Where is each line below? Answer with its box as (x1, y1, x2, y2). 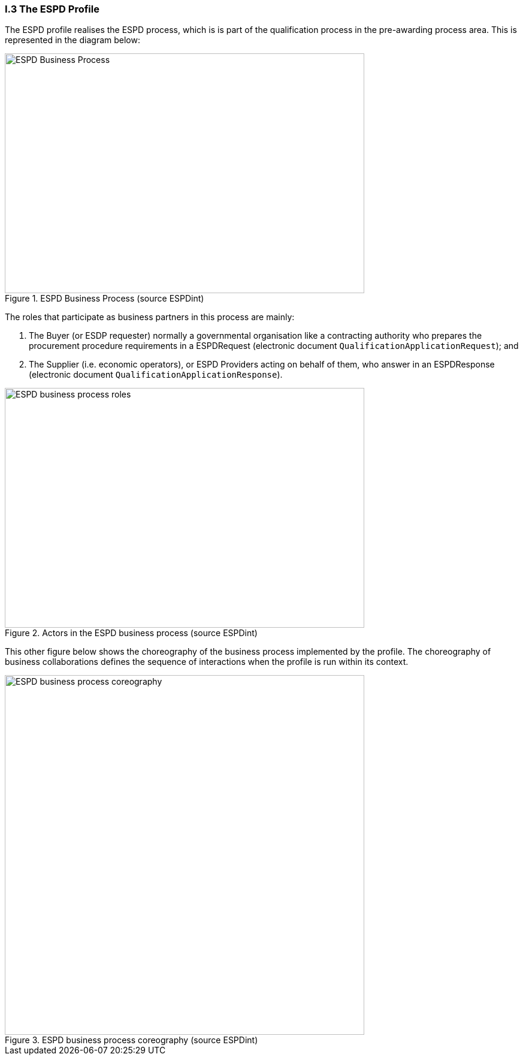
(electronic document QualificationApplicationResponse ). (29, 369, 283, 380)
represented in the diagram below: (5, 35, 140, 46)
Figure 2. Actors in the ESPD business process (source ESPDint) (5, 628, 258, 639)
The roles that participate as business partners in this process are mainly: (5, 312, 295, 323)
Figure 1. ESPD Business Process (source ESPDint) (5, 293, 204, 304)
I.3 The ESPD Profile (5, 3, 99, 15)
